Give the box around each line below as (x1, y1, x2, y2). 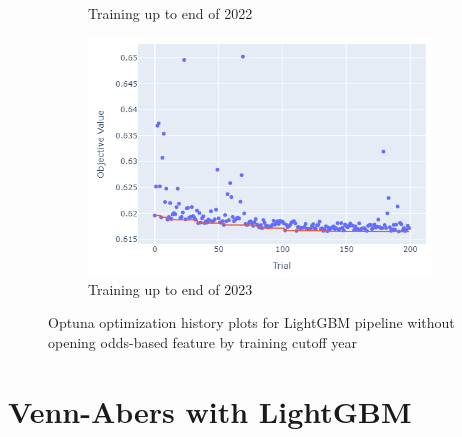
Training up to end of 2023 (88, 278, 253, 299)
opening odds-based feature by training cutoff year (48, 332, 358, 353)
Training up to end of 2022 (88, 3, 253, 23)
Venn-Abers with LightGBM (8, 390, 412, 431)
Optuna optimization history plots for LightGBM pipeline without (48, 312, 455, 333)
